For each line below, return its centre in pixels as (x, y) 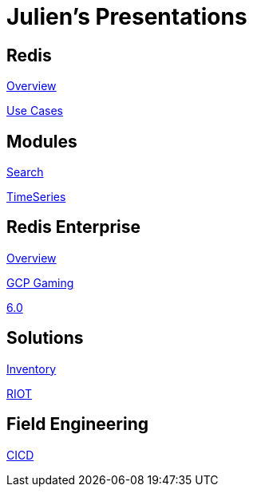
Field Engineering (77, 424)
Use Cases (35, 111)
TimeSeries (36, 197)
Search (25, 172)
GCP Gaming (40, 282)
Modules (42, 141)
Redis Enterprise (74, 227)
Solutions (45, 338)
